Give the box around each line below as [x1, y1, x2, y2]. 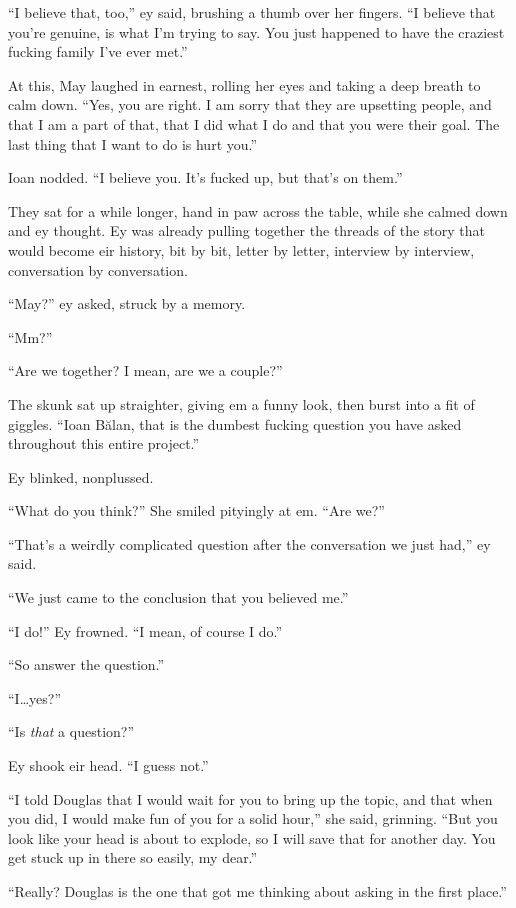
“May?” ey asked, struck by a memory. [8, 293, 246, 314]
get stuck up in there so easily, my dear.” [8, 847, 258, 868]
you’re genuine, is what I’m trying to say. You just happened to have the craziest [8, 21, 505, 42]
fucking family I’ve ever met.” [8, 41, 188, 62]
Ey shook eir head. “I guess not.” [8, 755, 209, 776]
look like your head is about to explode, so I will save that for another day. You [8, 827, 496, 848]
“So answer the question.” [8, 654, 165, 675]
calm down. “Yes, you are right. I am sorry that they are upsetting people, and [8, 94, 492, 115]
